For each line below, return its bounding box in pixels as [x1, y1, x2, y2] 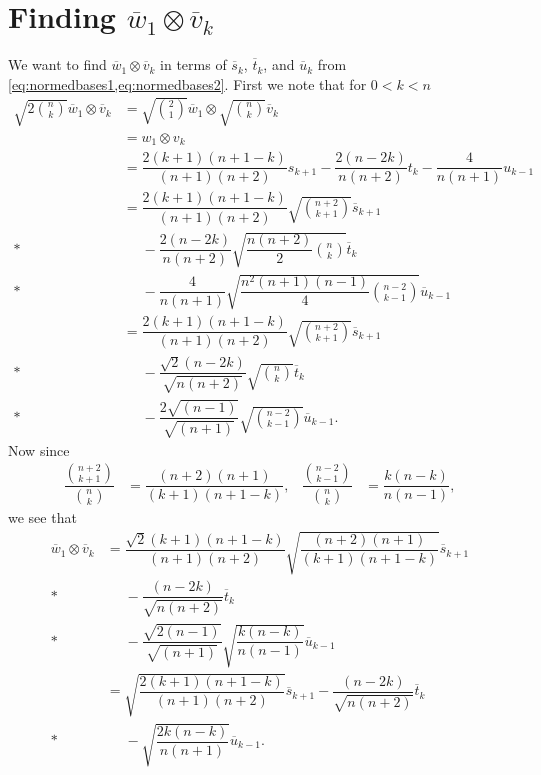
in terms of [160, 54, 227, 75]
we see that [8, 507, 77, 528]
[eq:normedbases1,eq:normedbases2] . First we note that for [8, 73, 367, 94]
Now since [8, 439, 70, 460]
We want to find [8, 54, 107, 75]
